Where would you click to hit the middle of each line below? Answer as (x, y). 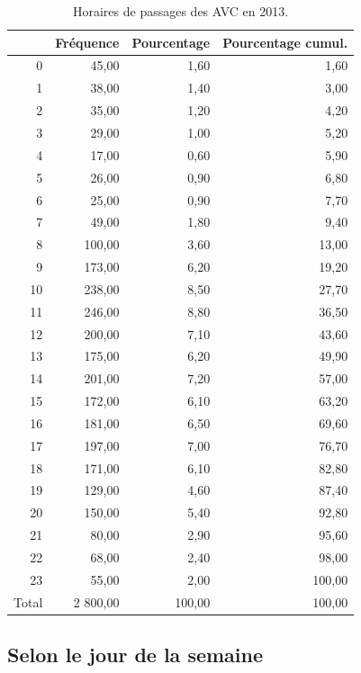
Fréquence (87, 42)
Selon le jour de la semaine (135, 655)
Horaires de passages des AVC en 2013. (180, 11)
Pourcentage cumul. (285, 42)
